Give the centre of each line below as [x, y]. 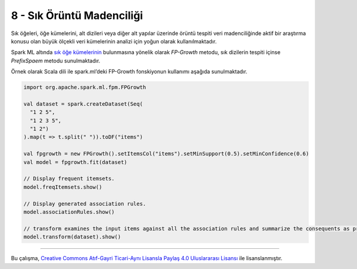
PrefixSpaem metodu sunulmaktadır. [56, 61]
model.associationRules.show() [69, 212]
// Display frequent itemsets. [69, 179]
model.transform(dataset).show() [72, 237]
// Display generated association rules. [85, 204]
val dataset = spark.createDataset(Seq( [83, 104]
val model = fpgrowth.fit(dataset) [75, 162]
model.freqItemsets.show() [63, 187]
